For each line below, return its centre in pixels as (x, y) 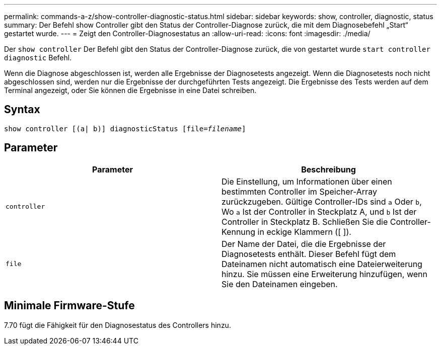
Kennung (239, 232)
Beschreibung (328, 169)
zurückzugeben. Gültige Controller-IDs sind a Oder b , (322, 201)
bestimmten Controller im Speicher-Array (299, 191)
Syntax (22, 110)
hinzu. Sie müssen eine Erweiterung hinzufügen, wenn (324, 274)
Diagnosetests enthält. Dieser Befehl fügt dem (309, 254)
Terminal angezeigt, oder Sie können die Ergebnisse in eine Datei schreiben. (130, 90)
